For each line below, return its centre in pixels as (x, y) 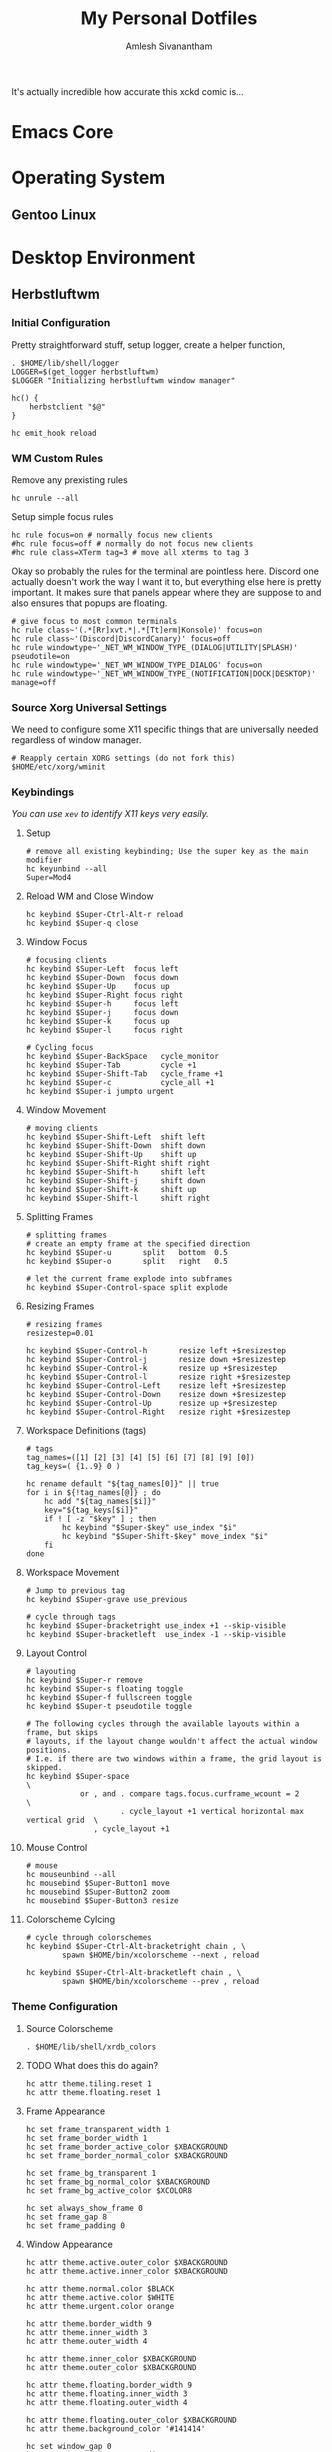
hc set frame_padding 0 (75, 2225)
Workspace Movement (72, 1573)
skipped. (44, 1768)
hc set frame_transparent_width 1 (97, 2129)
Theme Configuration (64, 2007)
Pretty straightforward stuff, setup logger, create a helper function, (148, 344)
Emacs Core (62, 132)
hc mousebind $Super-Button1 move (97, 1883)
